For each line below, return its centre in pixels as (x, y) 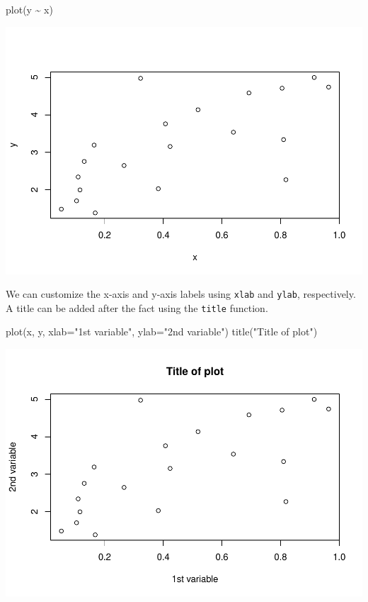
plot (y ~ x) (29, 9)
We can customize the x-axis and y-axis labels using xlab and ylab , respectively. (181, 294)
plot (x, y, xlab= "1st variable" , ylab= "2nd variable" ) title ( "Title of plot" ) (162, 331)
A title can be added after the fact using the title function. (137, 307)
